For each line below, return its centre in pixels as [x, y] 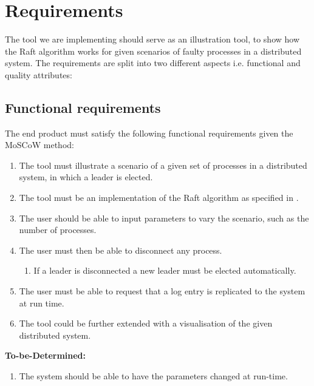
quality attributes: [39, 74]
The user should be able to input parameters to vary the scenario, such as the [164, 218]
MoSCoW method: [39, 145]
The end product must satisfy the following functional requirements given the [149, 133]
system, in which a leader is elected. [86, 177]
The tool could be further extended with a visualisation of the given [146, 323]
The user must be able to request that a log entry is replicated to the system [162, 291]
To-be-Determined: [46, 355]
